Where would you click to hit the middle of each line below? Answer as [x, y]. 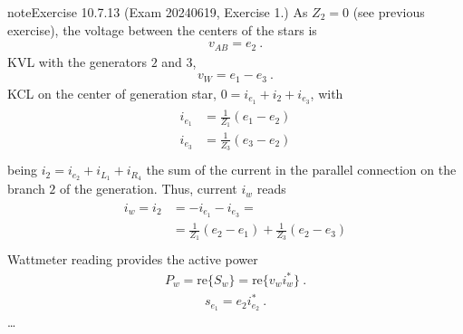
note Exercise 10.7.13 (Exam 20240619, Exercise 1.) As [158, 12]
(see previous [389, 12]
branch [26, 189]
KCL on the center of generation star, [112, 93]
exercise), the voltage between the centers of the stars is [162, 29]
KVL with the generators [77, 61]
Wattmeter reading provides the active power [133, 259]
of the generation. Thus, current [148, 189]
